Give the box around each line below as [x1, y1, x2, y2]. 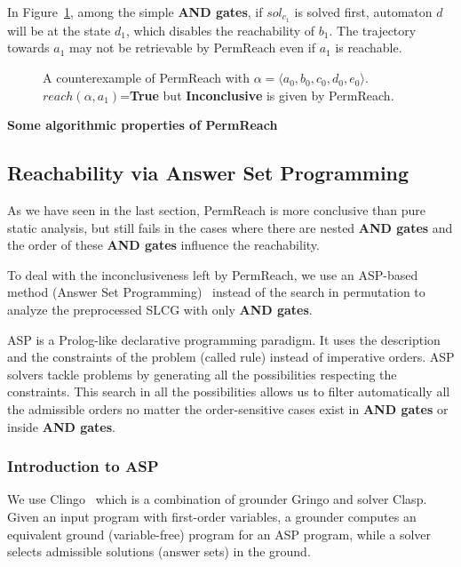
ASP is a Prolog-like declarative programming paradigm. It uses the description [7, 330, 441, 348]
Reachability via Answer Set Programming [7, 159, 409, 187]
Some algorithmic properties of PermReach [7, 116, 278, 134]
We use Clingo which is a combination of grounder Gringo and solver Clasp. [7, 490, 427, 508]
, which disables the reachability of [125, 20, 315, 39]
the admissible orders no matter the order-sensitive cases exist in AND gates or [7, 399, 449, 418]
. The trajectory [329, 20, 417, 39]
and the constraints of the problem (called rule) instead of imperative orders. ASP [7, 347, 455, 366]
